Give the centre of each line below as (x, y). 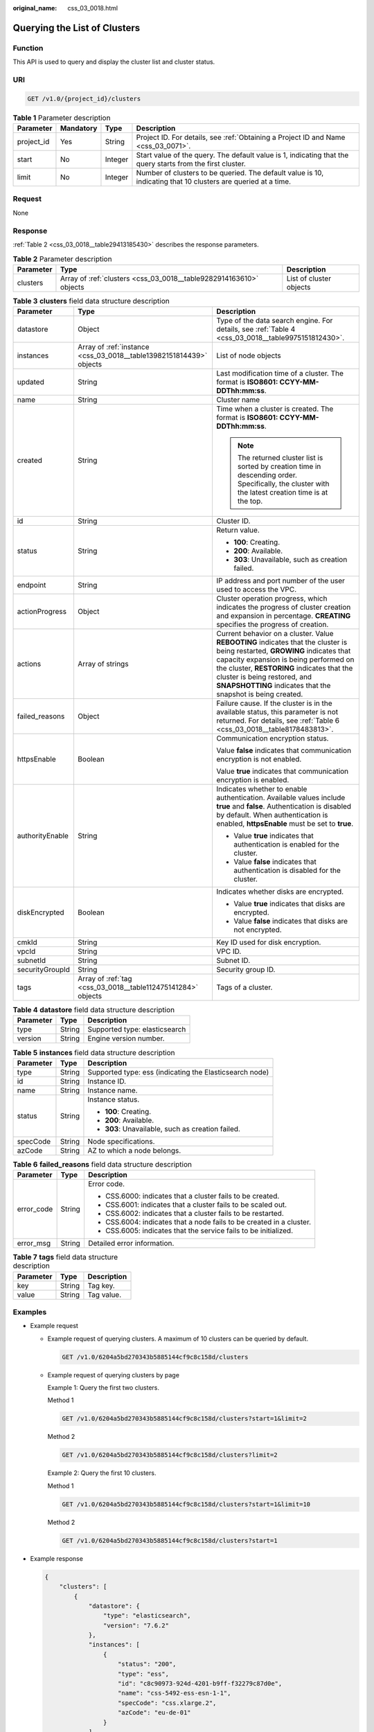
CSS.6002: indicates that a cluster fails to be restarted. (194, 1214)
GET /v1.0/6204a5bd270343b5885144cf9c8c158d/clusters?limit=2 (170, 1455)
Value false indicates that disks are (291, 921)
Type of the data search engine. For (275, 321)
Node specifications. (121, 1141)
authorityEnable (43, 836)
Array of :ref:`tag (105, 979)
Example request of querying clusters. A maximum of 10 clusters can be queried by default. (178, 1338)
